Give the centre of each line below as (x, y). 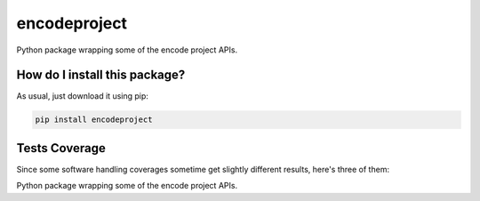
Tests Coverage (61, 148)
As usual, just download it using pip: (82, 96)
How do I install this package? (101, 75)
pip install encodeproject (94, 120)
